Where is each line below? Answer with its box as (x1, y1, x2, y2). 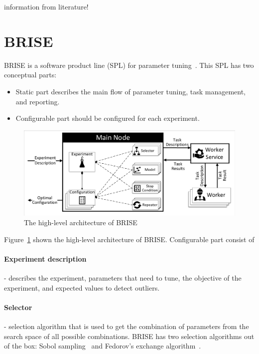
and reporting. (15, 96, 60, 106)
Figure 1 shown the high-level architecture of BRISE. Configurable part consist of (4, 234, 255, 244)
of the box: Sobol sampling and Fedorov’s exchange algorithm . (4, 341, 201, 351)
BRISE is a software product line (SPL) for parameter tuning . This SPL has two (4, 59, 254, 70)
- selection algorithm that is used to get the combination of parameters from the (4, 321, 249, 332)
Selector (4, 302, 32, 313)
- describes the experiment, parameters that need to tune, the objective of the (4, 273, 242, 283)
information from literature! (4, 1, 89, 11)
